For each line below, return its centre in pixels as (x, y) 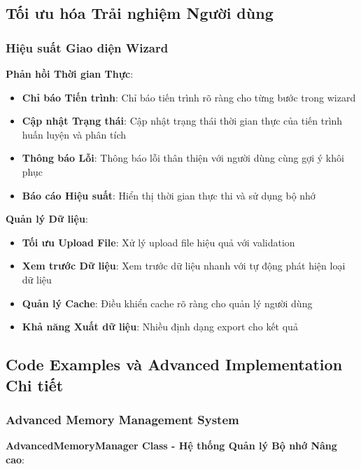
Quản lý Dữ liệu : (47, 219)
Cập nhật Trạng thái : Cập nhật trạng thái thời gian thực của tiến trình (182, 121)
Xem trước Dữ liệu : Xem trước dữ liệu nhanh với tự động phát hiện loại (184, 266)
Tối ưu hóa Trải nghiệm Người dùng (140, 13)
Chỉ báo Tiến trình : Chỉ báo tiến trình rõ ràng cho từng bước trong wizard (189, 97)
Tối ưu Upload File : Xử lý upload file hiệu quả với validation (158, 242)
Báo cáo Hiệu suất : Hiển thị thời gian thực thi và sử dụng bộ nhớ (169, 195)
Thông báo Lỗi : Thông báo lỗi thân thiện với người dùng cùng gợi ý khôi (183, 158)
